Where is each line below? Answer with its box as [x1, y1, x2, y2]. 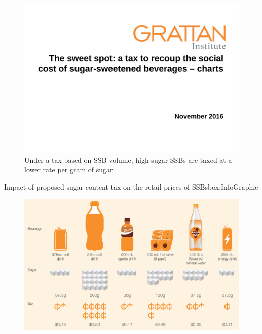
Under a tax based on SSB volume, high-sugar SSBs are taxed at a [24, 154, 232, 165]
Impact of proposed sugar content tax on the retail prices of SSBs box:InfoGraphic [4, 181, 258, 192]
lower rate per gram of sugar [24, 164, 113, 175]
